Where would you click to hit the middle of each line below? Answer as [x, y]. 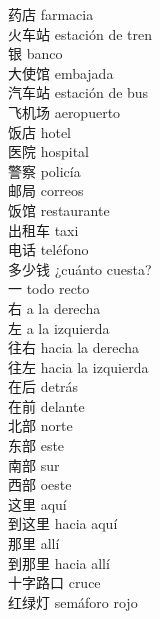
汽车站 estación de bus [78, 92]
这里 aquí [37, 503]
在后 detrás [43, 386]
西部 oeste [40, 484]
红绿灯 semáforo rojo [73, 601]
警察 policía [44, 170]
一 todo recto [49, 288]
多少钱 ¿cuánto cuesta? [80, 268]
